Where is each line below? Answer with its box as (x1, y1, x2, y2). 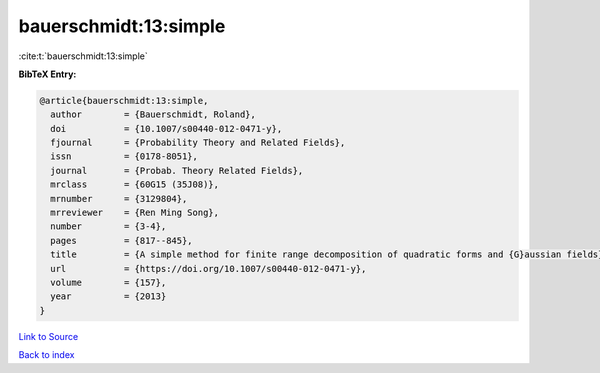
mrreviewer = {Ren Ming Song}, (50, 207, 220, 219)
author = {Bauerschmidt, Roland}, (50, 109, 257, 120)
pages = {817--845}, (50, 235, 194, 246)
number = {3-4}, (50, 221, 167, 232)
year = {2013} (50, 291, 167, 302)
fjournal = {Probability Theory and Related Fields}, (50, 137, 346, 149)
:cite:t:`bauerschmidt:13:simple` (18, 50, 149, 62)
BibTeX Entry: (18, 68, 77, 80)
